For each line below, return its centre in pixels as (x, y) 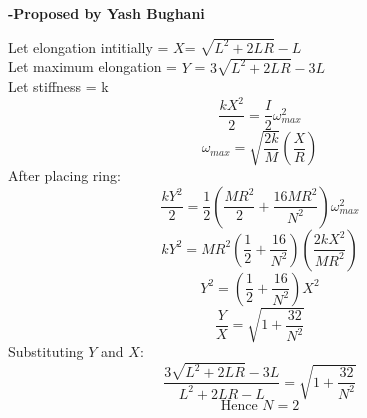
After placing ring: (64, 175)
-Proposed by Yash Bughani (106, 13)
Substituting (46, 351)
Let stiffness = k (58, 86)
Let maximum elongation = (92, 66)
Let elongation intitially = (88, 46)
